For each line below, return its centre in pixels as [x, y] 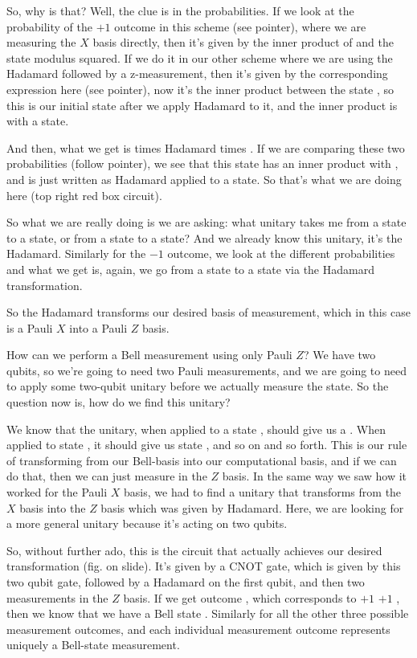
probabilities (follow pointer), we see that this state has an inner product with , [202, 163]
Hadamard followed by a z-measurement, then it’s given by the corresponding [197, 74]
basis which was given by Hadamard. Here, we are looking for [252, 507]
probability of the [50, 26]
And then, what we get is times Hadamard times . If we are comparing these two [206, 147]
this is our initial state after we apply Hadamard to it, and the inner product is [202, 105]
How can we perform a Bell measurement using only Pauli [149, 355]
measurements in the [57, 597]
